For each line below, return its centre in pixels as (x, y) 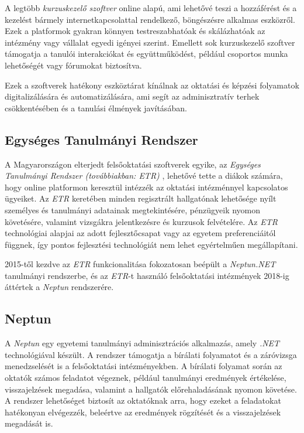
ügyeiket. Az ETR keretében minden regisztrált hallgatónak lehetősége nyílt (141, 198)
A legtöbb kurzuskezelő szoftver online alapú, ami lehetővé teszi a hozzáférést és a (151, 8)
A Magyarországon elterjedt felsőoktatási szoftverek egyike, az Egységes (133, 164)
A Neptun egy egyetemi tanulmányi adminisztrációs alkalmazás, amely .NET (142, 343)
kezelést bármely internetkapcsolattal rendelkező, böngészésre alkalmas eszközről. (150, 19)
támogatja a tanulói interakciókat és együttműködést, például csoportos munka (146, 54)
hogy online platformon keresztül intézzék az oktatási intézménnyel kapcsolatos (146, 187)
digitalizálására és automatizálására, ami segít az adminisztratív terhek (132, 96)
